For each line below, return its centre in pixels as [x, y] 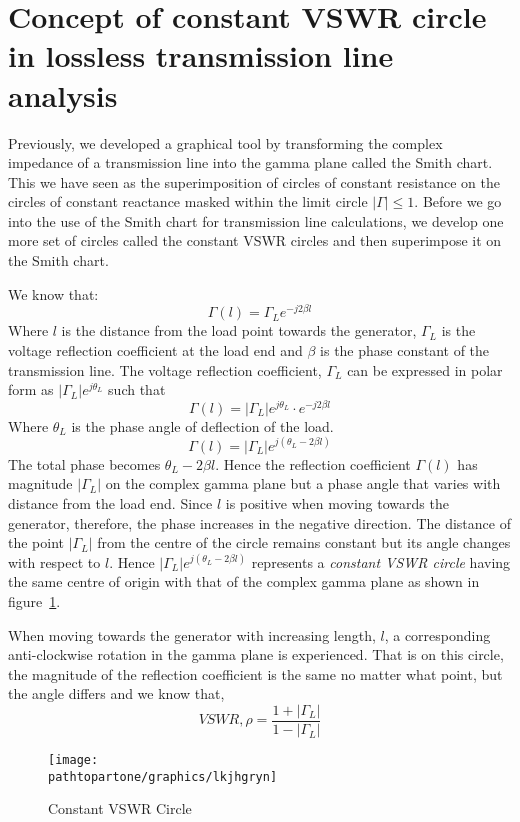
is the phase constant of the [405, 349]
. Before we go [458, 201]
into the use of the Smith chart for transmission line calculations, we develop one [256, 220]
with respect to [54, 561]
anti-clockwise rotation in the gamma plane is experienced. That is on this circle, [256, 654]
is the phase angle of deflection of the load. [202, 425]
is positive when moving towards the [337, 503]
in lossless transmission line [201, 55]
